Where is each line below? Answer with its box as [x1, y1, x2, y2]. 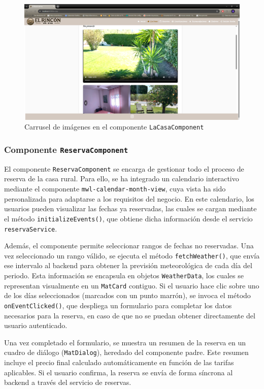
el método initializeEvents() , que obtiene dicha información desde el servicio [4, 213, 253, 223]
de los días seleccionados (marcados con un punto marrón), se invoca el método [4, 290, 251, 301]
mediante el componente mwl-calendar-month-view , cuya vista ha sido [4, 183, 226, 194]
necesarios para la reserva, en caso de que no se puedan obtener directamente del [4, 310, 255, 320]
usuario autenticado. [4, 320, 68, 331]
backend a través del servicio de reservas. [4, 377, 131, 387]
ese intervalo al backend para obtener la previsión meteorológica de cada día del [4, 260, 252, 271]
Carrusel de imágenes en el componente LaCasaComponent [24, 121, 204, 132]
